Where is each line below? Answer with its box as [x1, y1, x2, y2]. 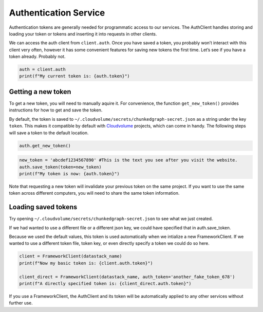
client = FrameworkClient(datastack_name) [19, 254, 122, 259]
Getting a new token [9, 88, 72, 96]
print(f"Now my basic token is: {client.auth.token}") [19, 260, 153, 266]
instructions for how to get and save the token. [9, 107, 103, 113]
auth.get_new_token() [19, 143, 71, 148]
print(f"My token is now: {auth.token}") [19, 171, 120, 176]
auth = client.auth [19, 67, 66, 73]
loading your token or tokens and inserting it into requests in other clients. [9, 31, 157, 37]
